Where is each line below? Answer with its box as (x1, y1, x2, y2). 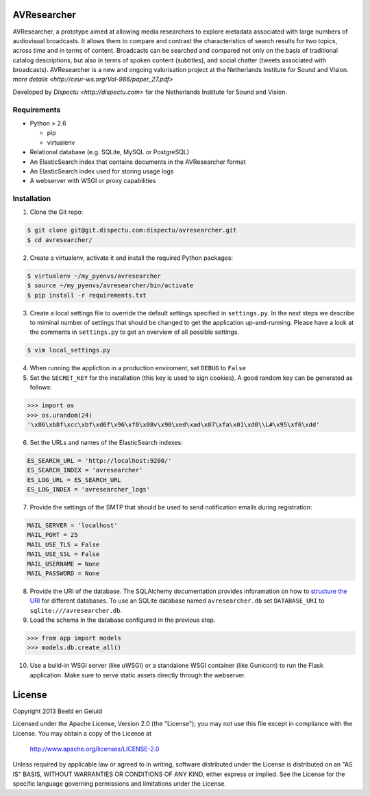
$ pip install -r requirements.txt (27, 291, 147, 299)
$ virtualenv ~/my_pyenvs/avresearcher (27, 272, 161, 280)
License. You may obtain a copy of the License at (12, 729, 152, 737)
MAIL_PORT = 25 (27, 531, 78, 539)
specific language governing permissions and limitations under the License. (12, 780, 226, 788)
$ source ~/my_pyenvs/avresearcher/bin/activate (27, 282, 194, 289)
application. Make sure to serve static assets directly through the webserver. (29, 671, 246, 679)
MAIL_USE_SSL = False (27, 551, 100, 558)
